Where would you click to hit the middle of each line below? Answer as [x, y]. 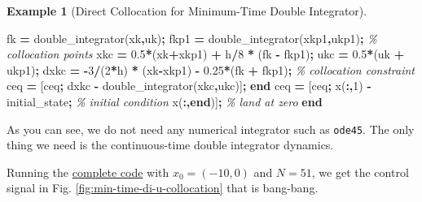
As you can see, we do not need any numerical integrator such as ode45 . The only [211, 129]
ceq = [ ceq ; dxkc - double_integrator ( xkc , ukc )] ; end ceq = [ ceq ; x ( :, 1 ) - [189, 86]
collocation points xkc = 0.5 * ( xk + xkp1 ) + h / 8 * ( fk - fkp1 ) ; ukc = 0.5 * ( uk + [206, 54]
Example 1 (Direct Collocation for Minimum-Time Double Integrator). [187, 11]
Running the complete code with [88, 172]
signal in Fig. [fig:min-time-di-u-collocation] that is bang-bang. [163, 188]
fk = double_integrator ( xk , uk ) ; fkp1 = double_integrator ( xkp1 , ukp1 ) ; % [192, 38]
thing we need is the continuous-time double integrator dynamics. [170, 145]
